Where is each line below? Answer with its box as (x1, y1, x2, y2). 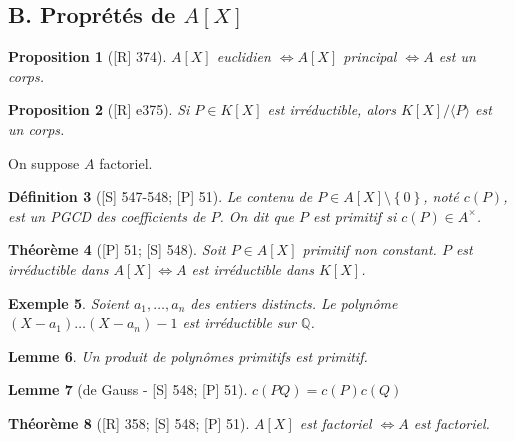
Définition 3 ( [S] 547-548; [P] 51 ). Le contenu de (8, 186, 313, 207)
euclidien (216, 46, 271, 67)
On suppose (8, 152, 80, 173)
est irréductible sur (182, 312, 297, 333)
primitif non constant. (302, 239, 437, 260)
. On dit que (219, 205, 294, 226)
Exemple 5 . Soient (8, 292, 129, 313)
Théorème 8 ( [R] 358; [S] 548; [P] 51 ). (8, 412, 250, 433)
